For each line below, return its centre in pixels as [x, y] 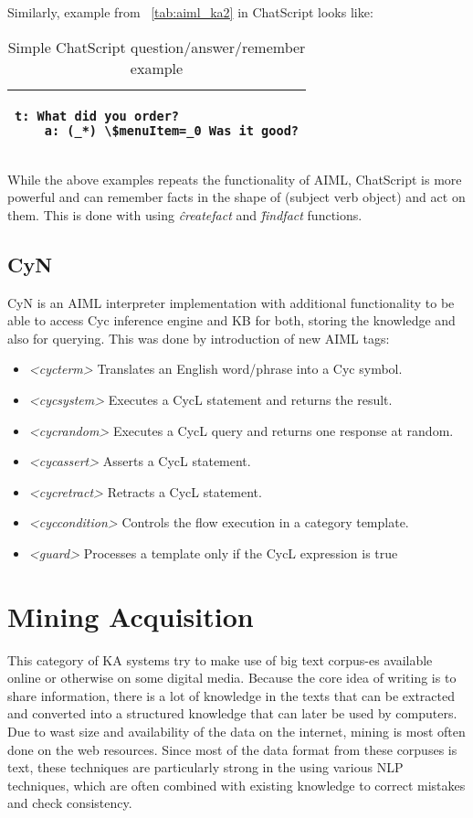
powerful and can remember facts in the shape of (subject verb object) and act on [236, 197]
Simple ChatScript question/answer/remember [157, 47]
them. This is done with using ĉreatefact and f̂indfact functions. [185, 214]
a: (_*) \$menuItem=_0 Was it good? [172, 130]
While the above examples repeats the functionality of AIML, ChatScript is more [235, 179]
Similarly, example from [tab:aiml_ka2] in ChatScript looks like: [190, 12]
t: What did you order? [97, 116]
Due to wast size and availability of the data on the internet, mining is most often [236, 732]
